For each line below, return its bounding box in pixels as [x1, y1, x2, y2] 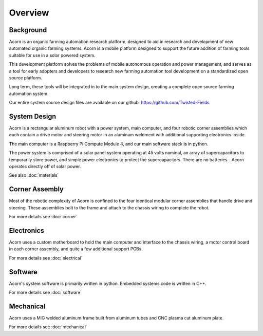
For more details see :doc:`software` [9, 290, 82, 296]
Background [9, 26, 47, 34]
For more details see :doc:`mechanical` [9, 324, 87, 330]
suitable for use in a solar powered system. [9, 52, 95, 58]
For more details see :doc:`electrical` [9, 255, 83, 261]
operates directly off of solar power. [9, 164, 81, 169]
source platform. [9, 75, 42, 81]
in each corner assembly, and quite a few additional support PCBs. [9, 246, 143, 252]
